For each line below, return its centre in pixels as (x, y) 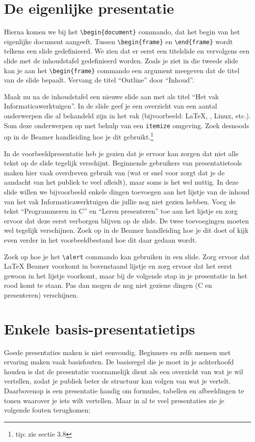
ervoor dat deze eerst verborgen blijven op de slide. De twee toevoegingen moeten (127, 220)
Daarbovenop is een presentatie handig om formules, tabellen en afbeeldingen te (124, 391)
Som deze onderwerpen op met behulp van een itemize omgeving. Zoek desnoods (127, 125)
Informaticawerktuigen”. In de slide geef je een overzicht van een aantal (111, 106)
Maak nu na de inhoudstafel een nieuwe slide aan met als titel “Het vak (112, 96)
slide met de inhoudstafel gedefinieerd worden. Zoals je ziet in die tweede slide (121, 61)
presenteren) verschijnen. (41, 294)
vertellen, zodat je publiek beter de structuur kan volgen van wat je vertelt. (117, 381)
